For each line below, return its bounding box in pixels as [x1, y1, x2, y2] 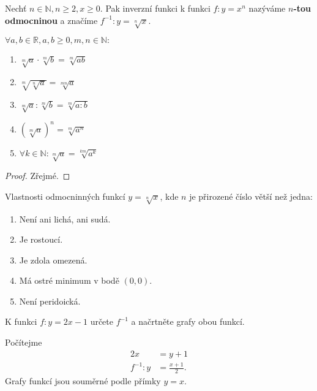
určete [90, 315, 113, 328]
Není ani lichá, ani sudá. [19, 212, 111, 225]
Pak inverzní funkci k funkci [105, 2, 211, 14]
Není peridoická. [19, 294, 81, 307]
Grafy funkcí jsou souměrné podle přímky [5, 374, 161, 387]
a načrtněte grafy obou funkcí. [131, 315, 245, 328]
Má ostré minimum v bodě [19, 274, 119, 287]
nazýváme [248, 2, 286, 14]
